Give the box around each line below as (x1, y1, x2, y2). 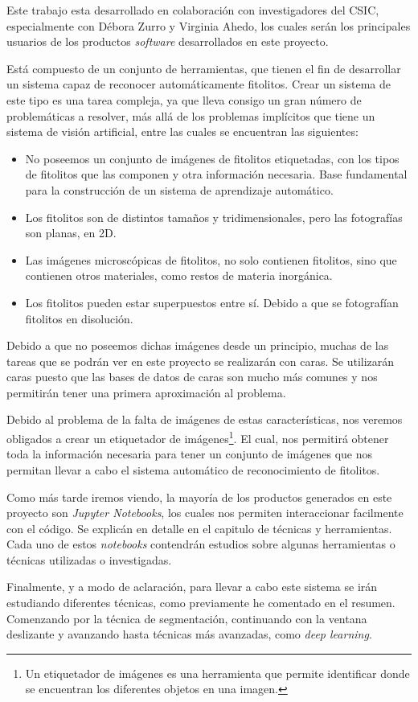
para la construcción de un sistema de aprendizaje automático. (25, 181, 334, 198)
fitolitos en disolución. (25, 310, 133, 326)
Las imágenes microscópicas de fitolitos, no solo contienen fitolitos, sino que (25, 251, 397, 268)
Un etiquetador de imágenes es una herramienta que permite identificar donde (25, 664, 410, 681)
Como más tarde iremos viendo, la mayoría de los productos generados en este (6, 488, 392, 505)
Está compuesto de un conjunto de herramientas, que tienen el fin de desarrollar (6, 60, 401, 76)
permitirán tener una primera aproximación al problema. (6, 384, 286, 400)
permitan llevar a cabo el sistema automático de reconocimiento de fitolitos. (6, 461, 380, 478)
